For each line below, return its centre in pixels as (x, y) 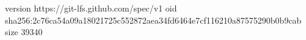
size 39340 (24, 32)
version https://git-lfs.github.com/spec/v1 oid (91, 8)
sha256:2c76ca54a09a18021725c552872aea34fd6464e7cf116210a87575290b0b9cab (153, 20)
